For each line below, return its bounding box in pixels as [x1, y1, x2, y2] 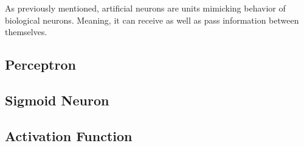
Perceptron [5, 55, 76, 74]
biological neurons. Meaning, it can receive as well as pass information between [5, 13, 299, 26]
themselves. [5, 25, 47, 38]
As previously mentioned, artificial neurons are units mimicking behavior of [5, 2, 286, 14]
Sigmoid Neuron [5, 90, 109, 109]
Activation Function [5, 126, 133, 145]
